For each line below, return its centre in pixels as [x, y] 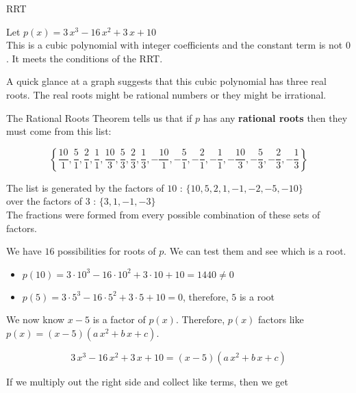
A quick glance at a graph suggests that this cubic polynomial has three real [166, 81]
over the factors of [44, 201]
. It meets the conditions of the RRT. [85, 58]
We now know [36, 319]
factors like [281, 319]
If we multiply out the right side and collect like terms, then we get [148, 381]
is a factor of [119, 319]
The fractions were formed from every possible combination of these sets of [163, 214]
